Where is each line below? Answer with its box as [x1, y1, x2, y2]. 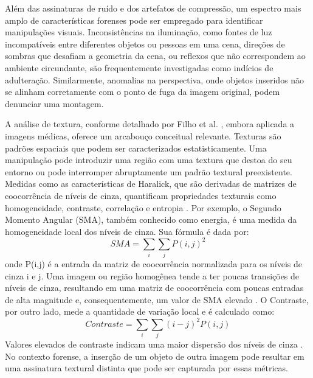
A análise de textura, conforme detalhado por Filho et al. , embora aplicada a [5, 117, 295, 130]
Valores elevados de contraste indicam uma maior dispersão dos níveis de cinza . [5, 337, 303, 350]
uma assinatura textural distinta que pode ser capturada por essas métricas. [5, 362, 288, 374]
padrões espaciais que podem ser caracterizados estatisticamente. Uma [5, 141, 267, 154]
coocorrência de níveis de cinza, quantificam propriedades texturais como [5, 189, 277, 201]
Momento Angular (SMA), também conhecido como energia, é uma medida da [5, 213, 297, 226]
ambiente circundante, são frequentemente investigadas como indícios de [5, 61, 273, 74]
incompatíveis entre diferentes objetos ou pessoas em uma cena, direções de [5, 37, 285, 50]
